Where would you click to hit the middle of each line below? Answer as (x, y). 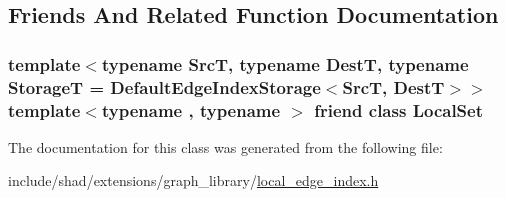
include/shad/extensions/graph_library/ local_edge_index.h (193, 180)
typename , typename (191, 109)
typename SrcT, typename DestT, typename (285, 63)
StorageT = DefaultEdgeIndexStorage (164, 86)
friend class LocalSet (399, 109)
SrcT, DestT (393, 86)
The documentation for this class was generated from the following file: (225, 146)
